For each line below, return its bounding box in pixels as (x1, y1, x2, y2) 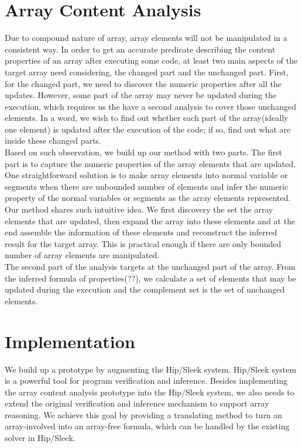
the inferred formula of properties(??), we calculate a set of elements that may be (5, 272, 296, 284)
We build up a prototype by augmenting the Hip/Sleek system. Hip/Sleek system (5, 363, 297, 375)
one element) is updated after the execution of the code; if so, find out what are (5, 123, 291, 135)
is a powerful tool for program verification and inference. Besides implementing (5, 374, 288, 387)
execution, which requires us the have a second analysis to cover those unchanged (5, 100, 296, 112)
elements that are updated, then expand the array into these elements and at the (5, 214, 296, 227)
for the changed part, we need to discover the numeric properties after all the (5, 77, 282, 89)
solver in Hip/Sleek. (5, 432, 75, 444)
